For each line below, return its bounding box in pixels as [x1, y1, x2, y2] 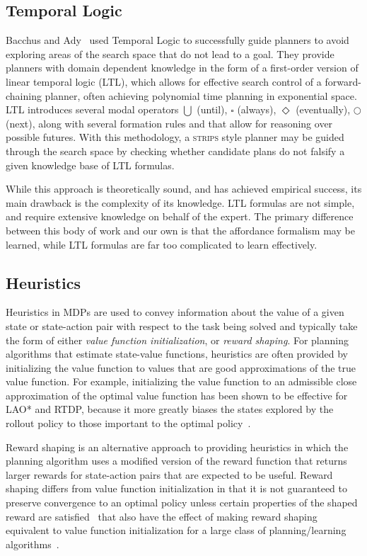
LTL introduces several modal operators [6, 102, 179, 117]
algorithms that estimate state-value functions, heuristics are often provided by [6, 346, 349, 361]
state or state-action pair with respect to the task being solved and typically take [6, 318, 358, 333]
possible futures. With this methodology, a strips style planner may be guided [6, 130, 344, 144]
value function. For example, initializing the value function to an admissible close [6, 374, 357, 389]
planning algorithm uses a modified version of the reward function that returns [6, 453, 347, 468]
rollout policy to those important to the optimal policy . [6, 416, 251, 431]
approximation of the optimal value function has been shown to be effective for [6, 387, 348, 402]
